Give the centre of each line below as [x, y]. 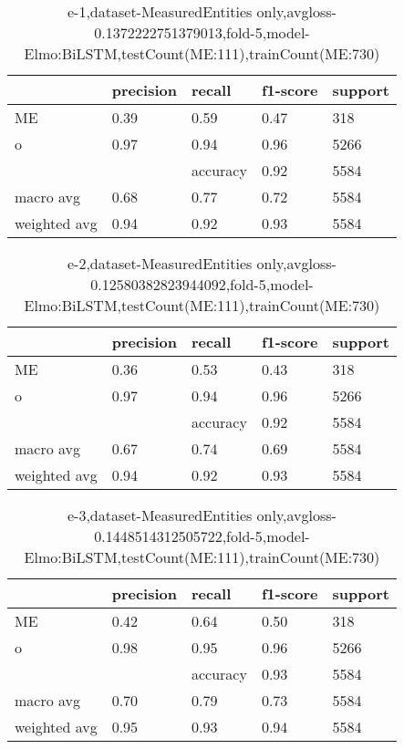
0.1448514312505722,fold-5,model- [202, 536]
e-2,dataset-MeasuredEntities [160, 263]
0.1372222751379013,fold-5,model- [202, 32]
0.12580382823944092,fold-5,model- [202, 284]
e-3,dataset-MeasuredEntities [160, 515]
